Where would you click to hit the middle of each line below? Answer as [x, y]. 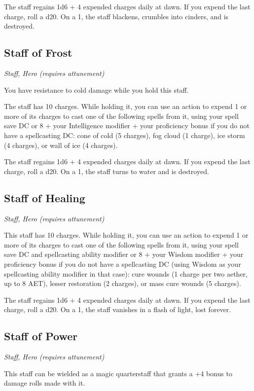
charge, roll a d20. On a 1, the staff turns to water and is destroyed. [107, 171]
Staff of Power [41, 336]
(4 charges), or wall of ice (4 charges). [61, 145]
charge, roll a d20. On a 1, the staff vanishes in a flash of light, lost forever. [118, 309]
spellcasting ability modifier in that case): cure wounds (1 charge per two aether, [126, 273]
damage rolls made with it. [45, 383]
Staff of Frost [38, 53]
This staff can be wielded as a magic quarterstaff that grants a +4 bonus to [118, 373]
